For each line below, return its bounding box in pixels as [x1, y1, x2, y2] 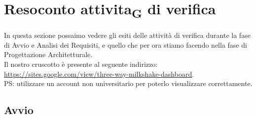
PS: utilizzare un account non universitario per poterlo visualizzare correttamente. [4, 78, 253, 88]
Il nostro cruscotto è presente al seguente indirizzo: [4, 59, 158, 69]
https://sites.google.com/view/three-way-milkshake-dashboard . [4, 68, 194, 79]
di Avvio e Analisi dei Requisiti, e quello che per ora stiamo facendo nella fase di [4, 39, 247, 50]
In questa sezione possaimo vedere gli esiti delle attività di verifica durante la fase [4, 30, 251, 40]
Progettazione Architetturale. [4, 49, 93, 59]
